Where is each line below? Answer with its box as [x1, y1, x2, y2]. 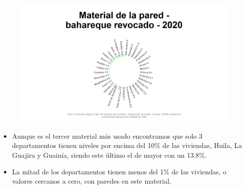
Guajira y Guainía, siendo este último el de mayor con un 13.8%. [12, 150, 207, 160]
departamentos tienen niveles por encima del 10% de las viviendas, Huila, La [12, 140, 242, 150]
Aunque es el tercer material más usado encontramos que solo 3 [12, 130, 202, 141]
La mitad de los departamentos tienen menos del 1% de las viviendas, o [12, 166, 226, 176]
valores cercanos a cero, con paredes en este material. [12, 176, 171, 186]
